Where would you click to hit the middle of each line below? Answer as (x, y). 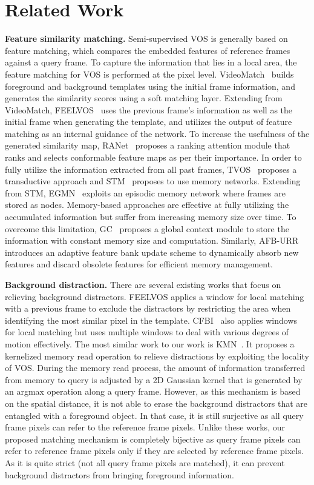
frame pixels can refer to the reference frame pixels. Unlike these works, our (145, 427)
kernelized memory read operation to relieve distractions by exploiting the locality (157, 356)
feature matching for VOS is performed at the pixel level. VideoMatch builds (149, 74)
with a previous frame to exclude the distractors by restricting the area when (148, 308)
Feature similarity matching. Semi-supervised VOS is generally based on (146, 38)
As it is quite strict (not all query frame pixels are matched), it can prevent (145, 462)
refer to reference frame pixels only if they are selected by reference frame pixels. (154, 451)
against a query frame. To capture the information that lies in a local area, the (151, 62)
